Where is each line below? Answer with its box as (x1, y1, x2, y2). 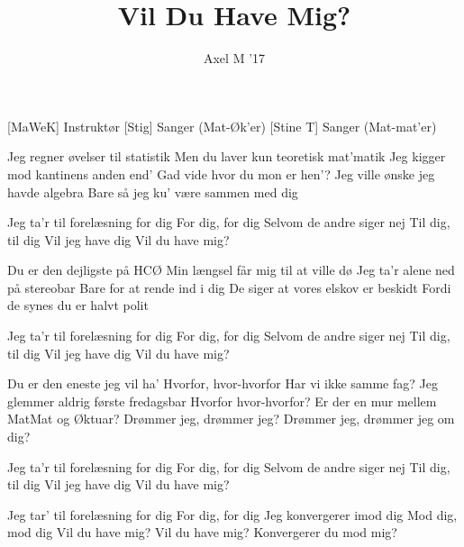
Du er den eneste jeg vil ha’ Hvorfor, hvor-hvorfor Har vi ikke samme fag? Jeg (7, 374, 438, 393)
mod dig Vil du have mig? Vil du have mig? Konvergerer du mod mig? (7, 523, 397, 542)
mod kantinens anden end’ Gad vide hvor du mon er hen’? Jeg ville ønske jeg (7, 164, 435, 183)
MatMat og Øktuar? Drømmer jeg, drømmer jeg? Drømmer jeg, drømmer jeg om (7, 409, 455, 428)
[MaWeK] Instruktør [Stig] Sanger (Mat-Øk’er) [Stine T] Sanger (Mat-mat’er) (7, 116, 437, 135)
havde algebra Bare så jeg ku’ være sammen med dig (7, 182, 298, 201)
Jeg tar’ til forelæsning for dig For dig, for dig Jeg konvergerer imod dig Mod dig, (7, 505, 458, 524)
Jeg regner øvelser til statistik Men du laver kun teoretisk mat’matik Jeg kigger (7, 147, 446, 166)
